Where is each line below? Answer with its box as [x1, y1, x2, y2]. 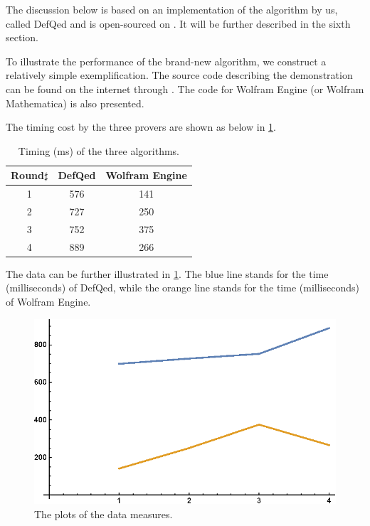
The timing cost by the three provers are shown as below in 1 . [6, 119, 276, 134]
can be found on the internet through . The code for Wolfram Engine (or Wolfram [6, 81, 364, 96]
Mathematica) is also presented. [6, 95, 144, 110]
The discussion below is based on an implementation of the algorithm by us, [6, 2, 338, 16]
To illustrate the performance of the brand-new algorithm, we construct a [6, 53, 327, 68]
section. [6, 30, 38, 45]
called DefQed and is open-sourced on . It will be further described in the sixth [6, 16, 351, 31]
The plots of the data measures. [34, 506, 173, 521]
